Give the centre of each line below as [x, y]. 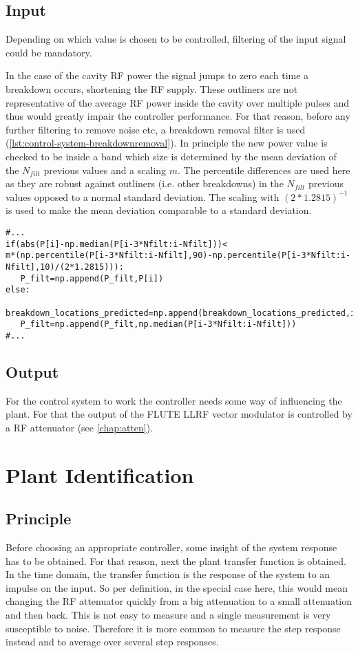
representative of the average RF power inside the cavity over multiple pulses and [178, 102]
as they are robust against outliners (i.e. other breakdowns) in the [145, 183]
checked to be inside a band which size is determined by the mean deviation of [171, 156]
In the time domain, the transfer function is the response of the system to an [168, 574]
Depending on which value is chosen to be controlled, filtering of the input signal [176, 39]
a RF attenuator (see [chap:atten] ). [80, 427]
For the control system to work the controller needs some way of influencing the [174, 400]
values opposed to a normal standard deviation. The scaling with [143, 196]
